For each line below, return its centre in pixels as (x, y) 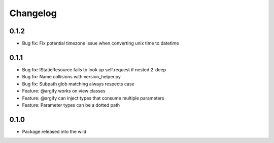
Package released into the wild (54, 131)
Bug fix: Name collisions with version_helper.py (72, 77)
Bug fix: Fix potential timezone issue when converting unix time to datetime (101, 43)
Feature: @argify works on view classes (64, 91)
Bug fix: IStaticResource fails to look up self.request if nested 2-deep (94, 69)
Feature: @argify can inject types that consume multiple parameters (93, 98)
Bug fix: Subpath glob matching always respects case (78, 84)
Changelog (33, 13)
